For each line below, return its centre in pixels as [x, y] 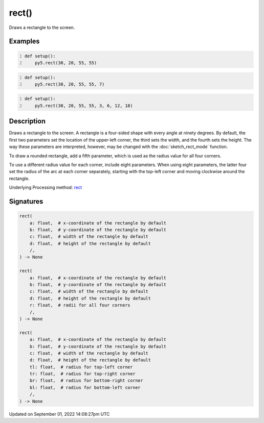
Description [27, 121]
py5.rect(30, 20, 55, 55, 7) [70, 84]
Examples [24, 41]
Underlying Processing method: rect [45, 187]
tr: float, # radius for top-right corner [82, 374]
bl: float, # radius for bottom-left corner [85, 387]
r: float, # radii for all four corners [80, 305]
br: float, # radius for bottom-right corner [87, 381]
